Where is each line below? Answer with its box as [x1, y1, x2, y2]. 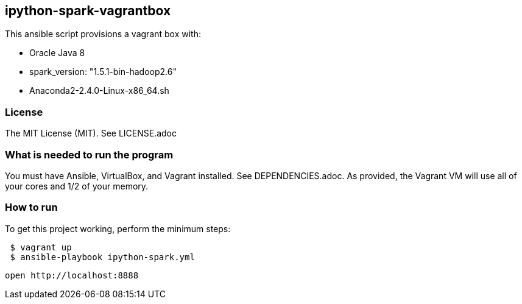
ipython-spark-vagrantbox [5, 3, 171, 18]
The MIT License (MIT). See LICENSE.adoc [5, 128, 177, 139]
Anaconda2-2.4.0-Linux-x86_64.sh [29, 85, 169, 96]
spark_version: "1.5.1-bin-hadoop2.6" [29, 66, 177, 77]
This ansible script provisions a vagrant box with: [5, 29, 201, 40]
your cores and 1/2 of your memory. [5, 180, 149, 191]
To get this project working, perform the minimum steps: [5, 223, 231, 234]
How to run [5, 201, 58, 214]
